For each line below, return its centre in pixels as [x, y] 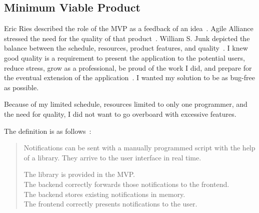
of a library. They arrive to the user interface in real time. [112, 157]
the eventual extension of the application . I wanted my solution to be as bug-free [129, 77]
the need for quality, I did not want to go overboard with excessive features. [120, 114]
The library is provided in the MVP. [79, 174]
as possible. [21, 87]
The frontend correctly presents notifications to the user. [110, 204]
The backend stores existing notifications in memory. [104, 194]
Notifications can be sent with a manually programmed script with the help [139, 148]
